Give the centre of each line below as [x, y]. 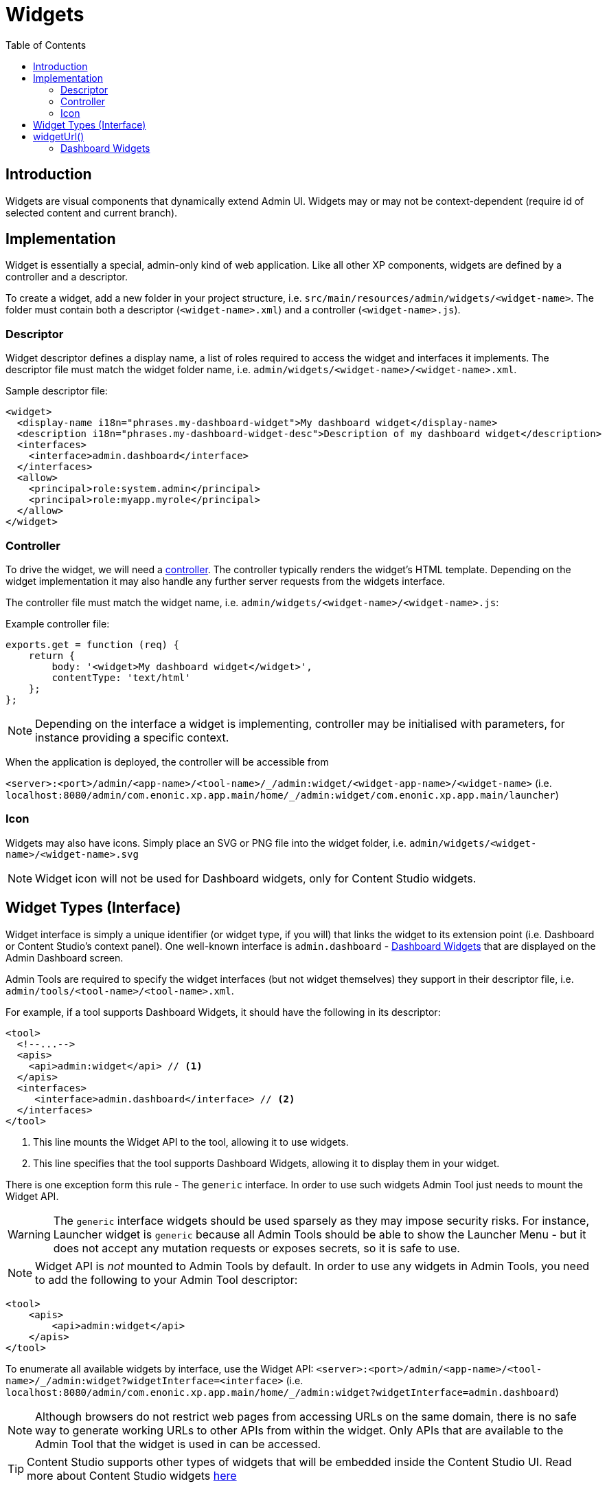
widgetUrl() [59, 136]
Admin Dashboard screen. [65, 957]
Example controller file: [58, 623]
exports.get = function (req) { [92, 644]
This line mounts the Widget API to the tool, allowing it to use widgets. [191, 1142]
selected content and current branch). [92, 212]
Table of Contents [46, 45]
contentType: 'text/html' [121, 677]
